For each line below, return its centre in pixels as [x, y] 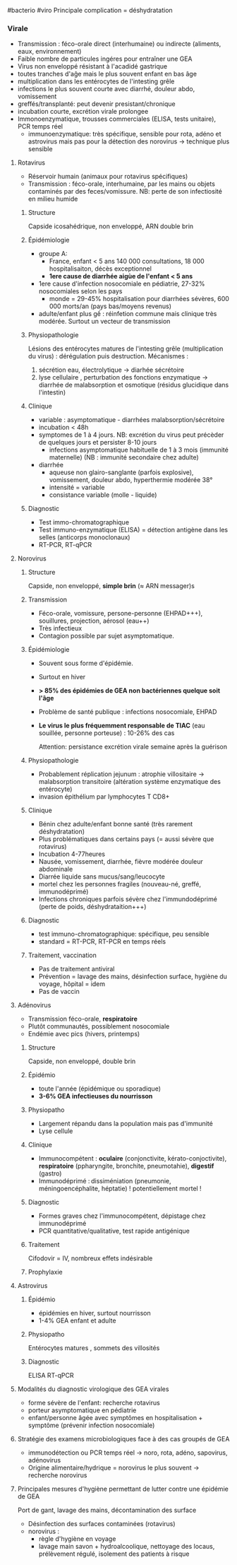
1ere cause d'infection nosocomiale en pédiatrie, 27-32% [122, 284]
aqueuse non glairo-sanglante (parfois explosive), [121, 472]
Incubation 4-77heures [72, 854]
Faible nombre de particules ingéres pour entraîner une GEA [105, 59]
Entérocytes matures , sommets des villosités [94, 1348]
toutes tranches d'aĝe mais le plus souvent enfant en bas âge [107, 74]
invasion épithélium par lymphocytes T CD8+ [104, 797]
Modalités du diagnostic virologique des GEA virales [93, 1389]
